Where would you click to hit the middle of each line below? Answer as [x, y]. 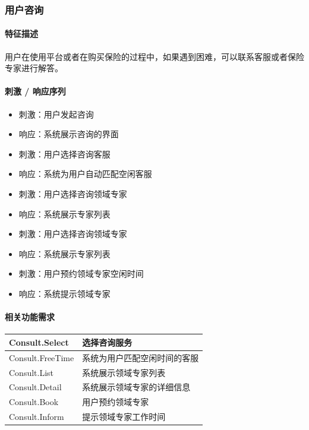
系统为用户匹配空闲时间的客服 [141, 357]
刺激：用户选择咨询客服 [64, 154]
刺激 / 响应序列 [35, 91]
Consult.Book [34, 402]
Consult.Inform [37, 417]
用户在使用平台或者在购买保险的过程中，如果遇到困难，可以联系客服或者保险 [154, 56]
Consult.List [31, 372]
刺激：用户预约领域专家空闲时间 [81, 274]
